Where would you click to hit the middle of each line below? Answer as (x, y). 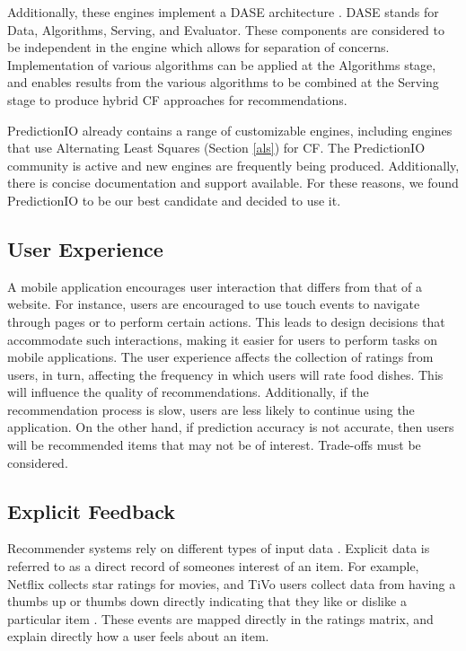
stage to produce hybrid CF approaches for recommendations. (177, 99)
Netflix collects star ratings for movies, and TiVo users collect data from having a (232, 583)
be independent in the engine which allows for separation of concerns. (198, 47)
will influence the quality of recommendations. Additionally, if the (188, 392)
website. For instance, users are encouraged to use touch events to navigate (214, 304)
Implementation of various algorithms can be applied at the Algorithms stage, (222, 64)
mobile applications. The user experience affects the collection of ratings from (220, 357)
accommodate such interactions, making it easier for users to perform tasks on (223, 339)
